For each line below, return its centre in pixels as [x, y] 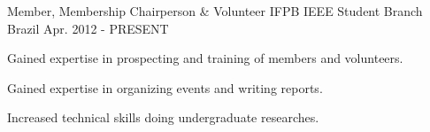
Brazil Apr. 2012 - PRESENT [88, 28]
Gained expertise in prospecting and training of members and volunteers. [205, 58]
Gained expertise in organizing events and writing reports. [165, 87]
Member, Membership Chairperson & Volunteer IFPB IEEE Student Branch [215, 11]
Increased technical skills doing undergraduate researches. [163, 117]
